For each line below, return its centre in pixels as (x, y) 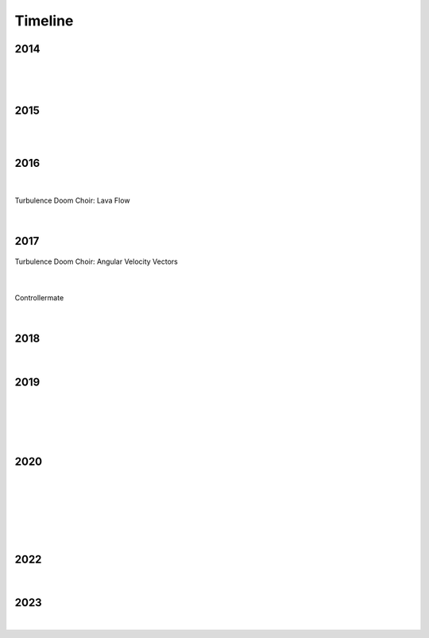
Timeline (44, 21)
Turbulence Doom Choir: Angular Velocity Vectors (96, 261)
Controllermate (39, 298)
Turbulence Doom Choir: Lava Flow (72, 200)
